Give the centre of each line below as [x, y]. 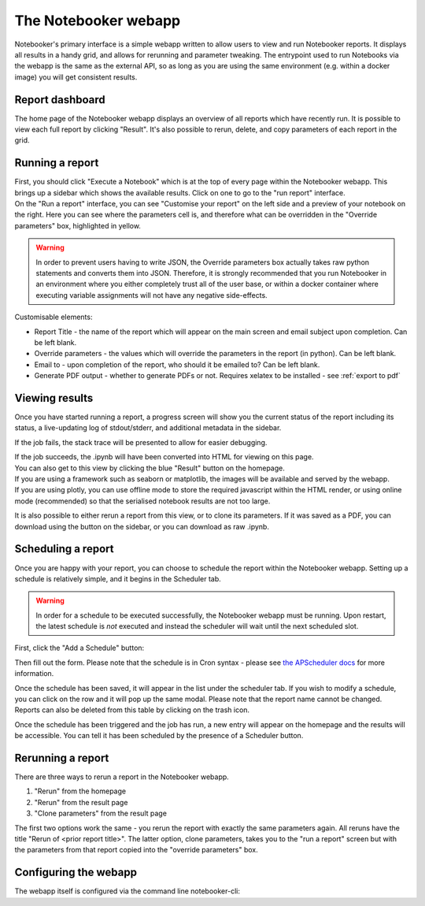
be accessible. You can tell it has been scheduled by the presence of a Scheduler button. [159, 736]
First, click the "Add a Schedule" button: [79, 648]
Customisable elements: [54, 317]
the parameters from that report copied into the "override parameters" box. [137, 850]
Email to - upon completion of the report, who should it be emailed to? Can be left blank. [177, 364]
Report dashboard [60, 100]
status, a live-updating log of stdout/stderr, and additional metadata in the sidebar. [148, 428]
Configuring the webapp [76, 873]
